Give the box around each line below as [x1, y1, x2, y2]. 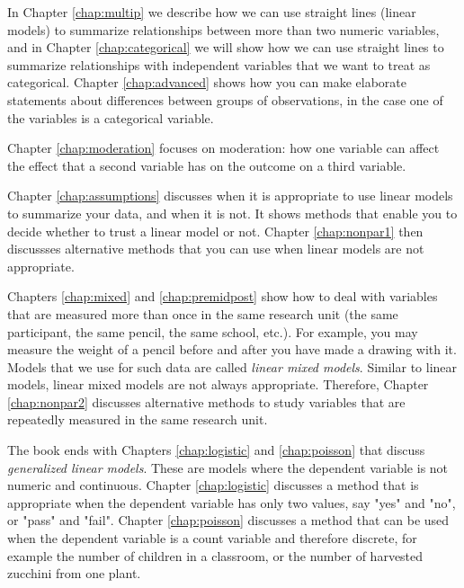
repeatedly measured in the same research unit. [7, 410, 268, 429]
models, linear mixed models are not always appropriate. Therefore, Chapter [7, 375, 429, 394]
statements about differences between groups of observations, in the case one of [7, 90, 443, 109]
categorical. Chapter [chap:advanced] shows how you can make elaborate [7, 73, 406, 92]
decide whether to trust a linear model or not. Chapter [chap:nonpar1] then [7, 221, 424, 240]
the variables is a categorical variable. [7, 108, 214, 127]
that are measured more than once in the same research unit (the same [7, 304, 398, 323]
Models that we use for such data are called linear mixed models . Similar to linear [7, 357, 458, 376]
